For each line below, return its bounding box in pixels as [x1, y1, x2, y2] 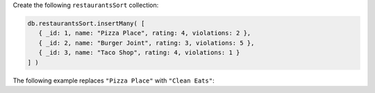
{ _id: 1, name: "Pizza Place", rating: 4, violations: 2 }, [38, 29, 251, 37]
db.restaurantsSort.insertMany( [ [27, 19, 145, 27]
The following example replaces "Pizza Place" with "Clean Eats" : [12, 76, 215, 85]
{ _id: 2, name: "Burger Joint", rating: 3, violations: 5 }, [38, 39, 255, 46]
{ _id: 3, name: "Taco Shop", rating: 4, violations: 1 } [38, 49, 240, 57]
